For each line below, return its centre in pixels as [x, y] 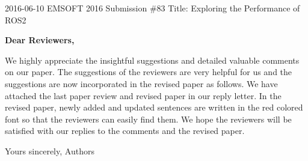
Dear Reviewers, [40, 40]
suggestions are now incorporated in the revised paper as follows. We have [141, 83]
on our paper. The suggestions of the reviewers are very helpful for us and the [149, 72]
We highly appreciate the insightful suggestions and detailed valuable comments [152, 60]
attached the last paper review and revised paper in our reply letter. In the [143, 95]
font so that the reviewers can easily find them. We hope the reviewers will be [148, 119]
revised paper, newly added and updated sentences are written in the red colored [154, 107]
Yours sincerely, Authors [50, 150]
